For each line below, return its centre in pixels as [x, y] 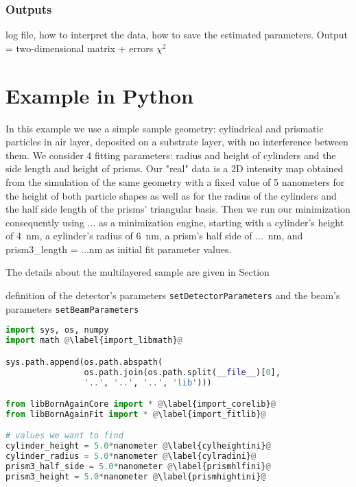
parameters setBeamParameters [72, 308]
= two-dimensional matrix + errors [80, 48]
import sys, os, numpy [57, 330]
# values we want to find [64, 436]
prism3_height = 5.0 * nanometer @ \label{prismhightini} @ [136, 476]
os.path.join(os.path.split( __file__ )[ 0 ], [182, 372]
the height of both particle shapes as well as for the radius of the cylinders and [171, 195]
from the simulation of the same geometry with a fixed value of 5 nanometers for [175, 181]
